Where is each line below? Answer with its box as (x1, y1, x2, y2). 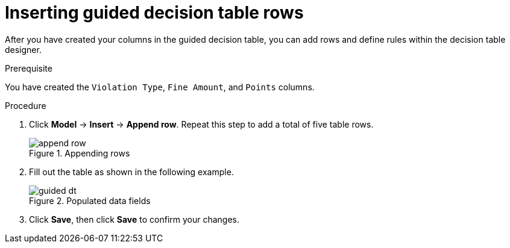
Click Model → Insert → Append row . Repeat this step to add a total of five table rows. (29, 119, 374, 129)
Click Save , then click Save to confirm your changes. (29, 214, 240, 225)
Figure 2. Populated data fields (29, 195, 151, 206)
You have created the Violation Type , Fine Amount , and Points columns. (5, 81, 315, 92)
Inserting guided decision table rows (5, 2, 304, 23)
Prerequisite (5, 63, 52, 73)
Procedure (5, 100, 46, 111)
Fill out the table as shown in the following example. (29, 166, 234, 177)
